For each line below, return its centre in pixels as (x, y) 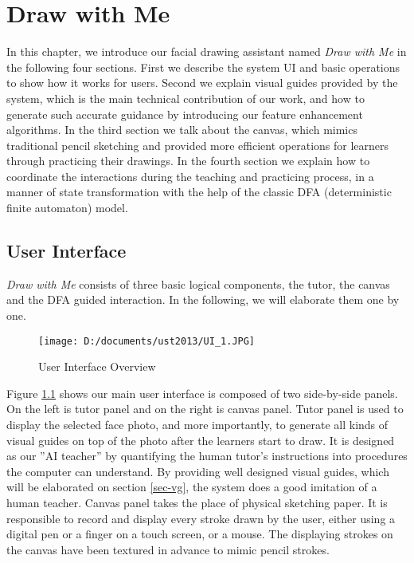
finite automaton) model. (67, 208)
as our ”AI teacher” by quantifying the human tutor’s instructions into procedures (207, 456)
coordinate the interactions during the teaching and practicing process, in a (190, 176)
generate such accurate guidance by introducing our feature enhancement (185, 114)
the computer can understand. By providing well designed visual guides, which (198, 471)
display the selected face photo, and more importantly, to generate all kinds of (197, 425)
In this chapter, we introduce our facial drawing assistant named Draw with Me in (207, 51)
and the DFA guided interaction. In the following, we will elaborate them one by (203, 299)
